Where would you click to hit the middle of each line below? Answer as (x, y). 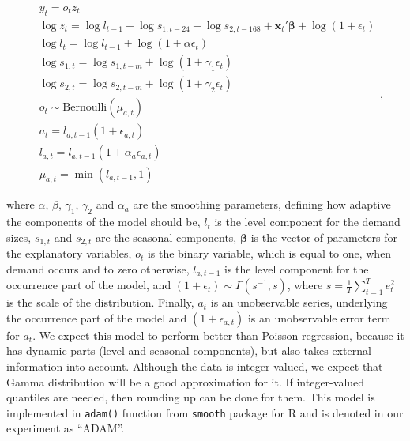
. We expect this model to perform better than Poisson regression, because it (218, 335)
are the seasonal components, (166, 237)
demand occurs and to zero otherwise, (98, 268)
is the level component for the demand (307, 222)
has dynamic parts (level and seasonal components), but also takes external (189, 351)
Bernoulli (85, 108)
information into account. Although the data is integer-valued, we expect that (195, 366)
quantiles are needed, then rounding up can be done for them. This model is (191, 397)
